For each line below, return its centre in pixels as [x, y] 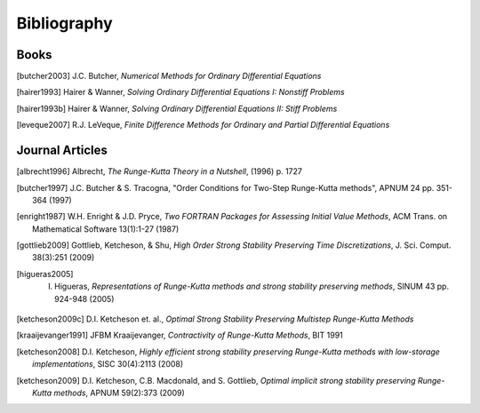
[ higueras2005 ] [45, 274]
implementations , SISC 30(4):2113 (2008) [108, 364]
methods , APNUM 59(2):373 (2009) [120, 393]
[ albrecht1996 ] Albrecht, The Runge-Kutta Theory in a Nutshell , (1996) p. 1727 [159, 171]
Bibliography [64, 23]
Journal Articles [62, 151]
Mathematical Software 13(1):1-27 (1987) [106, 229]
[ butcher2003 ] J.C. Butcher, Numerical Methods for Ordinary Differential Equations [169, 76]
